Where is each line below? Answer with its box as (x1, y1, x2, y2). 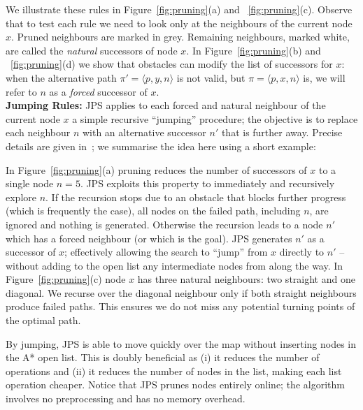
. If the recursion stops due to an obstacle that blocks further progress (45, 189, 346, 204)
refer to (6, 84, 37, 98)
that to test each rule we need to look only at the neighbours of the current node (6, 15, 353, 30)
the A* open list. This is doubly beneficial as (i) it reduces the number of (6, 350, 320, 365)
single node (6, 176, 54, 191)
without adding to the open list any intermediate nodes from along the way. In (6, 258, 343, 272)
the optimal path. (6, 313, 81, 328)
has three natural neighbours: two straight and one (137, 272, 355, 286)
